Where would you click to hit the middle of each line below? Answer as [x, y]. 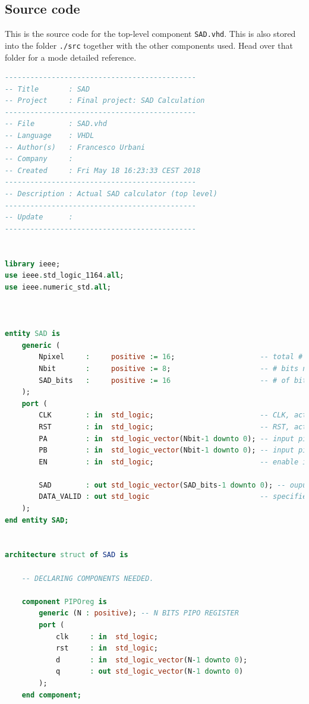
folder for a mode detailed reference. [71, 57]
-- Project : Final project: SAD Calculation [105, 101]
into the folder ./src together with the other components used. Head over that [149, 45]
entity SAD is [33, 334]
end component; [51, 695]
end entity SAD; [37, 520]
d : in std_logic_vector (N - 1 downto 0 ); [152, 660]
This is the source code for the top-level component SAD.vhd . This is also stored [150, 34]
